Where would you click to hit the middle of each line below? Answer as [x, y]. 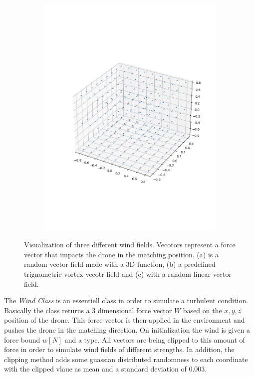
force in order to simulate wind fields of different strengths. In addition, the [119, 349]
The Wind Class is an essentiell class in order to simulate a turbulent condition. [126, 300]
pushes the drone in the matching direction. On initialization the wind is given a [127, 329]
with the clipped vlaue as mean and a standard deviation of [95, 369]
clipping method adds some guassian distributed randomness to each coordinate [126, 359]
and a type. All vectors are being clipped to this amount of [155, 339]
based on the [202, 310]
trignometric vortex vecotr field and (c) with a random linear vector [128, 274]
